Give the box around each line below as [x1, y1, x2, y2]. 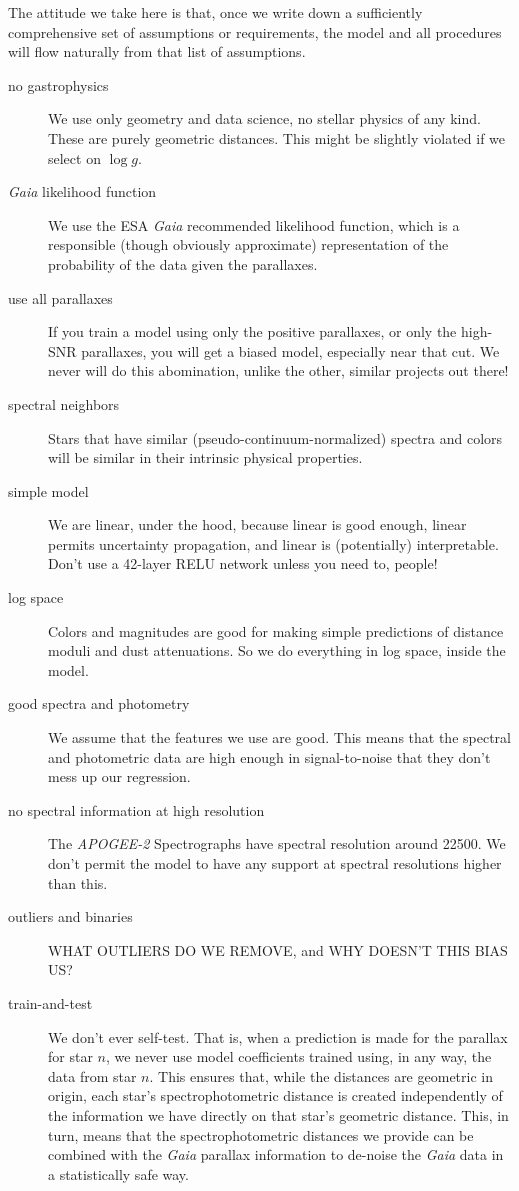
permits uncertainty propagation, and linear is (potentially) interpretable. [48, 533, 499, 554]
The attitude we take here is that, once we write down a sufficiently [8, 2, 423, 22]
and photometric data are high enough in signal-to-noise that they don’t [48, 746, 491, 767]
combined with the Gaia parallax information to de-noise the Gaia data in [48, 1144, 504, 1165]
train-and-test [8, 992, 93, 1013]
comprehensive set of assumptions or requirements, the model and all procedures [8, 21, 502, 42]
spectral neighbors [8, 393, 120, 414]
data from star [48, 1065, 137, 1086]
